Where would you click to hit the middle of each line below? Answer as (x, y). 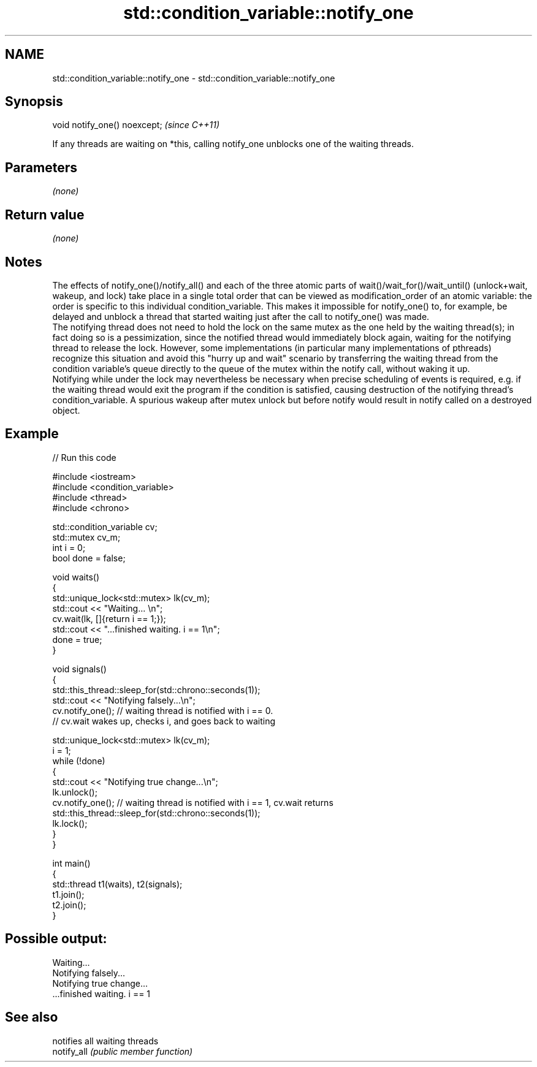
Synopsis (34, 102)
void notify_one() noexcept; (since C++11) (136, 125)
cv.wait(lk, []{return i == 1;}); (109, 618)
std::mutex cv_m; (86, 537)
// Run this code (84, 457)
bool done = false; (89, 558)
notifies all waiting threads (105, 1041)
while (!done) (79, 761)
